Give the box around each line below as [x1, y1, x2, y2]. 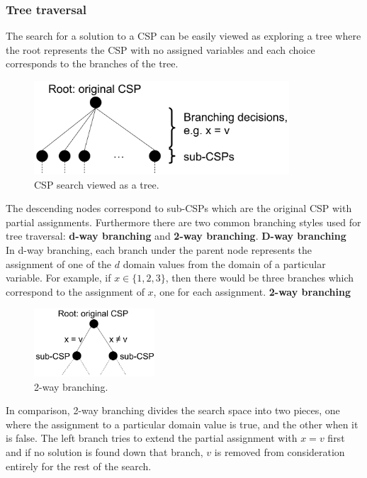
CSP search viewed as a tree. [34, 177, 159, 191]
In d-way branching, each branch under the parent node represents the [6, 242, 312, 257]
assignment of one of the [6, 256, 112, 271]
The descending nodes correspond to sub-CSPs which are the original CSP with [6, 201, 352, 216]
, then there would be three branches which [165, 270, 354, 285]
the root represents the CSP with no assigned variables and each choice [6, 42, 315, 57]
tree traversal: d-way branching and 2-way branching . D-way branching [6, 228, 346, 243]
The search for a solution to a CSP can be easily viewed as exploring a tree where [6, 28, 361, 43]
